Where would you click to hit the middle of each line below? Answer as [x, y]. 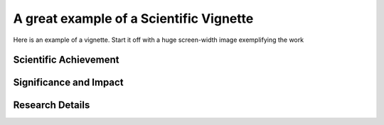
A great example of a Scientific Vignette [133, 18]
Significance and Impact [68, 83]
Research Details [52, 105]
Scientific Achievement [66, 60]
